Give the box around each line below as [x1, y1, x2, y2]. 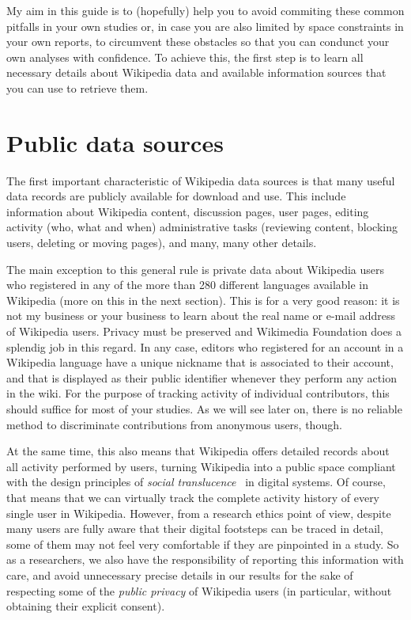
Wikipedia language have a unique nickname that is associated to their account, [6, 354, 394, 371]
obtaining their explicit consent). [6, 598, 165, 614]
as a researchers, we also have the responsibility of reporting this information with [6, 551, 404, 568]
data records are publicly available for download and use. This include [6, 188, 346, 204]
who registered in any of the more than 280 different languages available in [6, 276, 369, 293]
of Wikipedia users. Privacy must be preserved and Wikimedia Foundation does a [6, 323, 402, 340]
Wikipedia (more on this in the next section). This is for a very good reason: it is [6, 291, 400, 308]
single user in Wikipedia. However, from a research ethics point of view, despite [6, 504, 391, 521]
